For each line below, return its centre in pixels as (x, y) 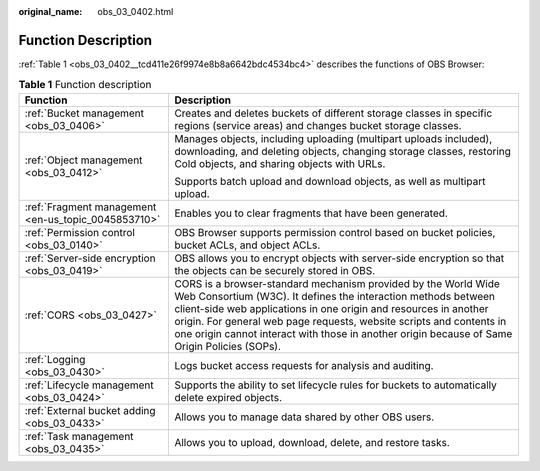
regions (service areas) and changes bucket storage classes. (318, 125)
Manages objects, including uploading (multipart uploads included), (333, 138)
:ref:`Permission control (79, 232)
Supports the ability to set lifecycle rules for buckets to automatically (335, 385)
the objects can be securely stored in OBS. (275, 270)
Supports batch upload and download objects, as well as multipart (330, 181)
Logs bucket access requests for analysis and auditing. (304, 365)
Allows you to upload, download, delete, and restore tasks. (312, 442)
